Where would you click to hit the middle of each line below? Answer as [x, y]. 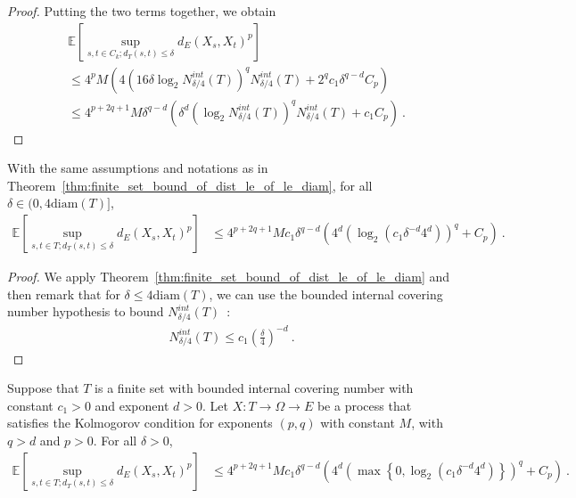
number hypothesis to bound [86, 311]
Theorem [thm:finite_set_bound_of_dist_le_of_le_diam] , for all [190, 185]
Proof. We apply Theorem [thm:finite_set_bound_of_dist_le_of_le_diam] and [229, 277]
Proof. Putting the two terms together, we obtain [142, 11]
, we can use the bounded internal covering [326, 294]
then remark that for [64, 294]
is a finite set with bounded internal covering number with [254, 388]
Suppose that [43, 388]
